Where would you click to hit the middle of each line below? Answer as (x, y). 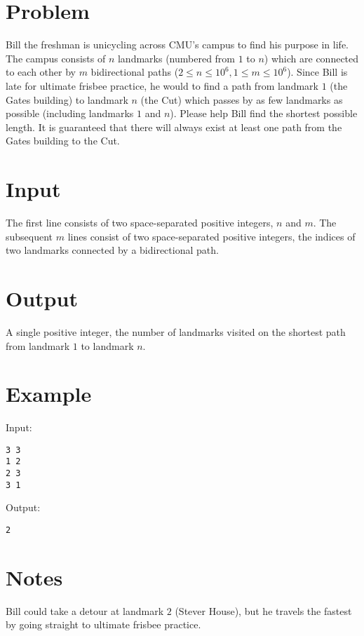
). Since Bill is (317, 72)
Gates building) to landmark (67, 99)
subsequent (29, 236)
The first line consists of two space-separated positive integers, (140, 222)
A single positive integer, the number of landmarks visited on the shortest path (176, 331)
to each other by (41, 72)
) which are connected (311, 58)
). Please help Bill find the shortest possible (264, 113)
